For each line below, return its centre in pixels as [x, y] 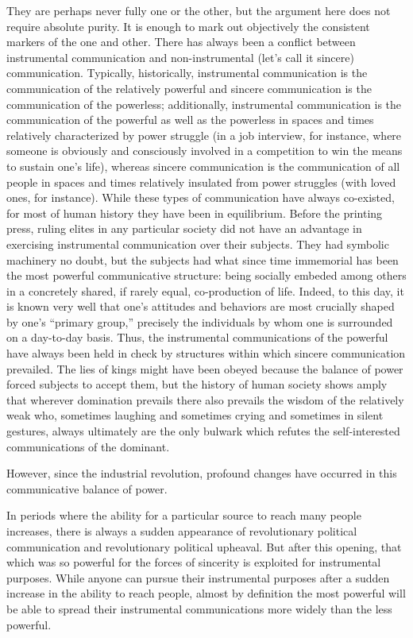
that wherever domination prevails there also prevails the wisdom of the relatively [205, 399]
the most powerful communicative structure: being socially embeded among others [206, 275]
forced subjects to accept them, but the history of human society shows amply [197, 384]
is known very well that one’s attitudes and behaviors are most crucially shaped [201, 306]
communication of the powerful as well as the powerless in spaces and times [190, 120]
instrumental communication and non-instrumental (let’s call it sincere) [180, 57]
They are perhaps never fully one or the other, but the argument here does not [199, 10]
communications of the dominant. [88, 446]
